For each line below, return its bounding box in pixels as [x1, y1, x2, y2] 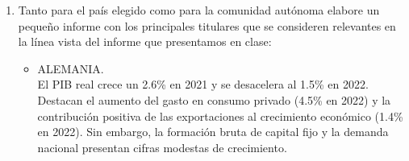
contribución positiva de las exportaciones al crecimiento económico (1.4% [37, 107, 403, 124]
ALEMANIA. [37, 60, 104, 76]
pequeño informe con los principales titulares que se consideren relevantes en [18, 17, 396, 34]
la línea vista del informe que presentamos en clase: [18, 33, 272, 50]
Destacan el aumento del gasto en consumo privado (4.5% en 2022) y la [37, 91, 391, 108]
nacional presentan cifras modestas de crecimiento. [37, 138, 287, 155]
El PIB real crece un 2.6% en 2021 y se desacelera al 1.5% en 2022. [37, 76, 369, 93]
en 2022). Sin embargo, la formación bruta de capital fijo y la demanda [37, 123, 389, 140]
